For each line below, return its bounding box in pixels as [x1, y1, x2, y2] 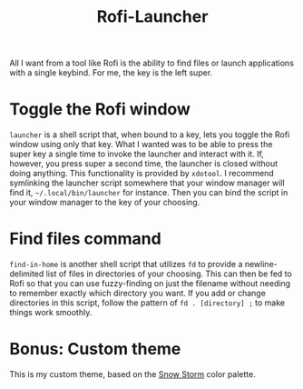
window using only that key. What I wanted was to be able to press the [9, 139, 273, 150]
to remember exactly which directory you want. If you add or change [9, 288, 266, 299]
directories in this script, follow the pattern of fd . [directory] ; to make [9, 297, 286, 308]
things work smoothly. [9, 307, 93, 318]
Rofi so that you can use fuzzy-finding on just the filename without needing [9, 278, 291, 289]
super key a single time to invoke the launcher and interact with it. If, [9, 148, 265, 160]
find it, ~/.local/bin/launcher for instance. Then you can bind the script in [9, 187, 288, 198]
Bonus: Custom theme [9, 339, 181, 360]
